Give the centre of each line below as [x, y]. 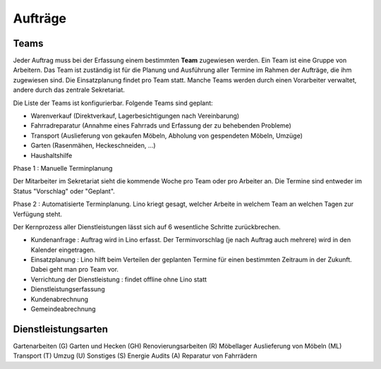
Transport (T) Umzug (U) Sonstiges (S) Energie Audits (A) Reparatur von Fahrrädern [135, 356]
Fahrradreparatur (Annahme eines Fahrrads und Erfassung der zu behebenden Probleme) [161, 126]
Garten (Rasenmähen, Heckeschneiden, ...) [93, 145]
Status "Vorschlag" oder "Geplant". [64, 191]
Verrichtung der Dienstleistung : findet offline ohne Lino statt [119, 279]
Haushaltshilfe [52, 155]
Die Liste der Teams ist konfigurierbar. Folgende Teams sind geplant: [113, 103]
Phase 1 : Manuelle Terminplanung [63, 168]
